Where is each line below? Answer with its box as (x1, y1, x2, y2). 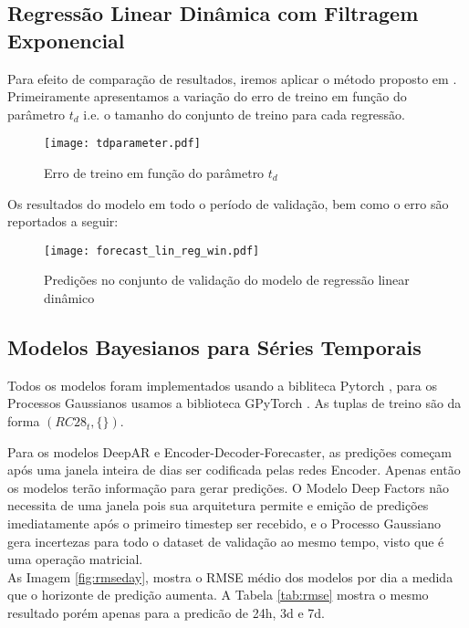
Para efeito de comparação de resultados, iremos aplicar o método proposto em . (7, 68, 457, 88)
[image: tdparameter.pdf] (44, 137, 201, 151)
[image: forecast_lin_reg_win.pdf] (44, 244, 260, 257)
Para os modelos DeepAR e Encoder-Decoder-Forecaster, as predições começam (7, 442, 453, 461)
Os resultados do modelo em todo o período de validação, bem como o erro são (7, 194, 449, 213)
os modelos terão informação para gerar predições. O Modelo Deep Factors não (7, 477, 449, 497)
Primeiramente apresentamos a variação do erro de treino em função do (7, 87, 407, 106)
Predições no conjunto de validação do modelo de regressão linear (44, 270, 410, 289)
